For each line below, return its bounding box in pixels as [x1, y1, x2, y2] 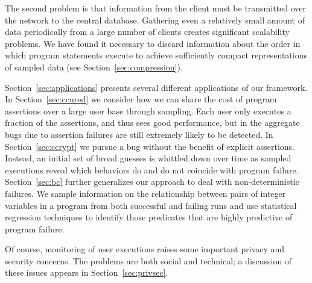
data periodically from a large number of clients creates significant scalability [5, 25, 290, 38]
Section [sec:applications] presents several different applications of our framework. [5, 81, 308, 93]
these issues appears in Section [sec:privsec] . [5, 266, 168, 279]
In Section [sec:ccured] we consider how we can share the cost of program [5, 93, 277, 105]
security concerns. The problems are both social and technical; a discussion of [5, 254, 292, 267]
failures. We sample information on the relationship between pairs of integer [5, 187, 286, 199]
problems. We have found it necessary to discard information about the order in [5, 37, 301, 49]
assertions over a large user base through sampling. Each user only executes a [5, 104, 291, 117]
